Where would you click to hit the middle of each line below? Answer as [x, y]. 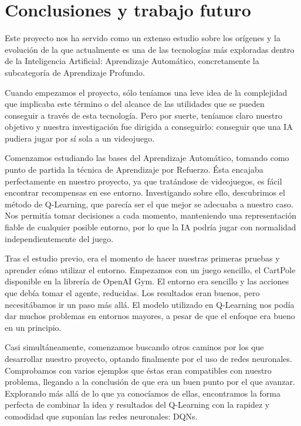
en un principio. [33, 327]
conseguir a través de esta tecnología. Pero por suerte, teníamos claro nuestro [143, 115]
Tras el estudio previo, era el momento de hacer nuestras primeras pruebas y [142, 258]
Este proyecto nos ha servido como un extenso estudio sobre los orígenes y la [143, 38]
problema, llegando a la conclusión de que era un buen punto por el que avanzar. [150, 382]
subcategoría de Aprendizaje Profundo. [75, 72]
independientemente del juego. [59, 238]
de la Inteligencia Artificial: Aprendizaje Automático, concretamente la [132, 61]
